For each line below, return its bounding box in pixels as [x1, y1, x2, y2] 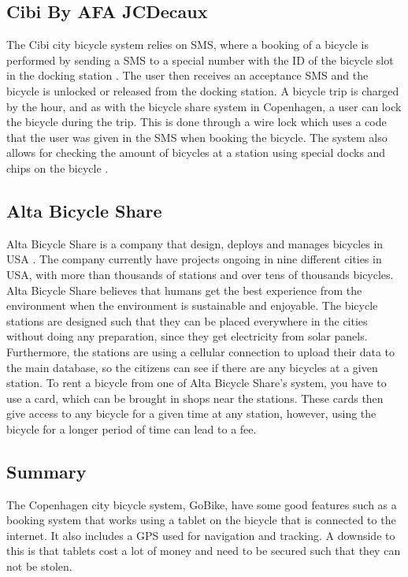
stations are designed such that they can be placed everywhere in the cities [6, 312, 368, 329]
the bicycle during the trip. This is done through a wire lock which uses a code [6, 114, 387, 130]
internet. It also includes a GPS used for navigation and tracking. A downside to [6, 527, 395, 543]
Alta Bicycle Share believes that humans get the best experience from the [6, 281, 362, 298]
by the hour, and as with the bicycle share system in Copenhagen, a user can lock [6, 98, 402, 114]
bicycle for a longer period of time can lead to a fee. [6, 420, 257, 437]
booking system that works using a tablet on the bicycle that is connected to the [6, 512, 396, 528]
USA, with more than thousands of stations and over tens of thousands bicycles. [6, 266, 394, 282]
